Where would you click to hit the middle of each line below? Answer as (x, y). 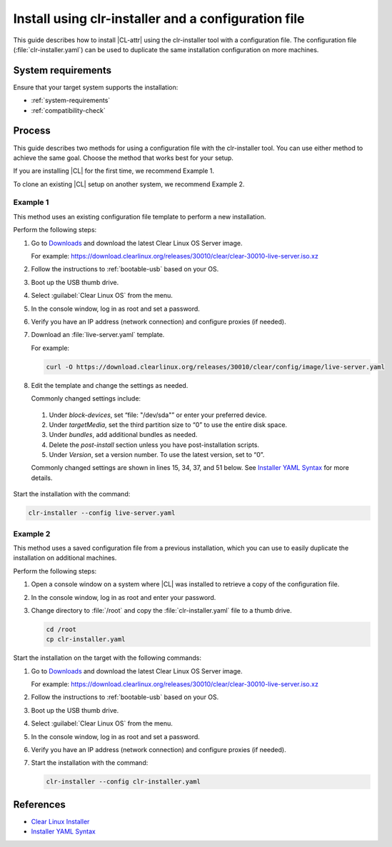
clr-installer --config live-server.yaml (102, 513)
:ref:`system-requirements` (71, 101)
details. (42, 478)
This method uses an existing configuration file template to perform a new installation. (140, 216)
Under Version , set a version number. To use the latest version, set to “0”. (157, 455)
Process (32, 131)
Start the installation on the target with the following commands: (107, 658)
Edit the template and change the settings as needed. (110, 385)
